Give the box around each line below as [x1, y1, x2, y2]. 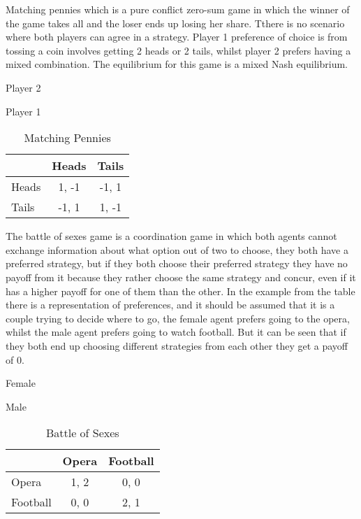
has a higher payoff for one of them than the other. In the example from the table [6, 283, 355, 298]
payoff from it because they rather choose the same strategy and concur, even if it [6, 269, 356, 284]
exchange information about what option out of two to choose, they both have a [6, 242, 348, 257]
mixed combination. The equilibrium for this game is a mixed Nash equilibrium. [6, 57, 348, 71]
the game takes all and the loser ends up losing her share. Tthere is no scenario [6, 15, 345, 30]
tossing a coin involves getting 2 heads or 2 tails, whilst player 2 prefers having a [6, 43, 351, 57]
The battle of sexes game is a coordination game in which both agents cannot [6, 229, 337, 243]
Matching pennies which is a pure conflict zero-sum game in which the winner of [6, 2, 350, 16]
